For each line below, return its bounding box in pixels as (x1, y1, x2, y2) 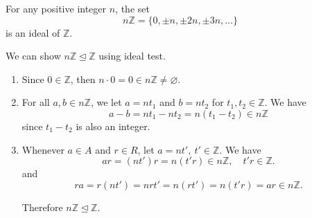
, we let (90, 95, 122, 109)
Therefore (21, 199, 63, 214)
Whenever (21, 142, 64, 156)
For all (21, 95, 50, 109)
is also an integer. (76, 118, 150, 133)
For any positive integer (6, 1, 107, 15)
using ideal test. (98, 48, 166, 63)
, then (70, 71, 96, 86)
